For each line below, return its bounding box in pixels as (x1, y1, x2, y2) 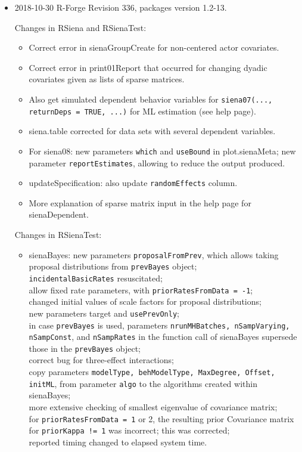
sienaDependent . (29, 208, 89, 221)
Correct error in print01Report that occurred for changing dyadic (29, 61, 267, 73)
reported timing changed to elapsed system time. (29, 435, 207, 448)
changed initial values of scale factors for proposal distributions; (29, 295, 261, 308)
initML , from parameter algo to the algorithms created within (29, 377, 257, 389)
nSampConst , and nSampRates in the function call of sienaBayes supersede (29, 330, 297, 343)
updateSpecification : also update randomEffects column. (29, 177, 238, 189)
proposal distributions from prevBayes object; (29, 260, 197, 273)
